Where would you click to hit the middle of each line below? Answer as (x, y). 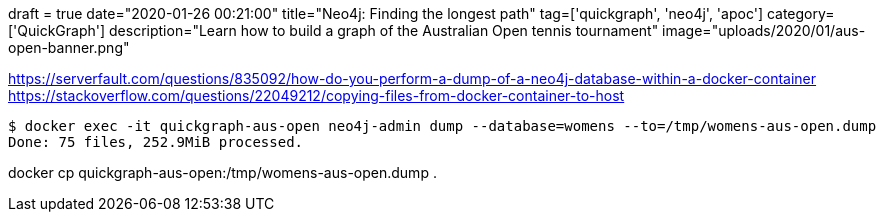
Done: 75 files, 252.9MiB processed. (156, 142)
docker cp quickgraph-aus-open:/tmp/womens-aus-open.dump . (222, 172)
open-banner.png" (69, 47)
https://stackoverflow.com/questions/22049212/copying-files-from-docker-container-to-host (316, 95)
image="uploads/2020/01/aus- (764, 30)
